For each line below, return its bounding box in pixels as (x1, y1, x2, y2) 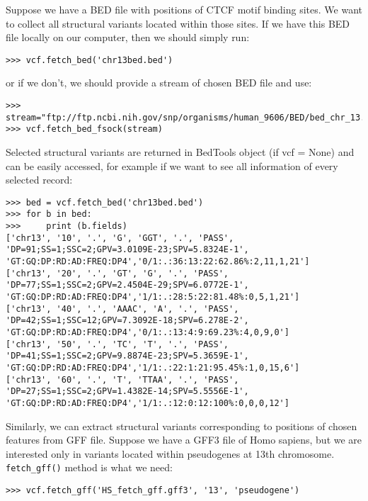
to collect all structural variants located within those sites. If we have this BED (6, 16, 350, 30)
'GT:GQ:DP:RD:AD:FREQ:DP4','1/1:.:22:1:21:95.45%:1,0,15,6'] (6, 362, 300, 373)
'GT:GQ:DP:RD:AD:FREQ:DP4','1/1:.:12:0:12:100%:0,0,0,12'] (6, 398, 289, 408)
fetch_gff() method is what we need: (6, 460, 173, 475)
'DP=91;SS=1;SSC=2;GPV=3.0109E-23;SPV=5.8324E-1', (6, 244, 249, 255)
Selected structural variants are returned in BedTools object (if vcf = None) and (6, 145, 355, 159)
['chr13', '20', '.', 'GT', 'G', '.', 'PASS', (6, 268, 229, 278)
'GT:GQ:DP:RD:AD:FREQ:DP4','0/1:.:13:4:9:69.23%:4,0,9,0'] (6, 327, 289, 337)
